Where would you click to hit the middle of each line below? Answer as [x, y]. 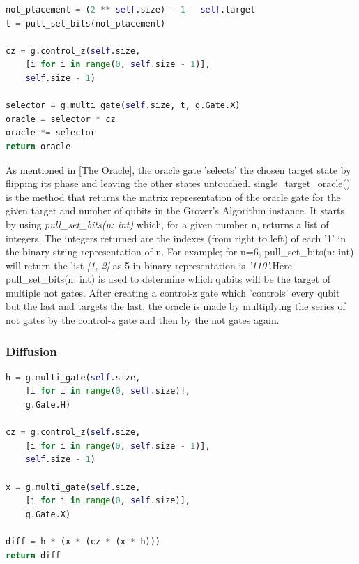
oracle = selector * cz [61, 119]
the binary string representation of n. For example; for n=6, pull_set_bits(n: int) [180, 252]
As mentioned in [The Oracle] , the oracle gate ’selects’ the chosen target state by [178, 169]
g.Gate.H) [48, 405]
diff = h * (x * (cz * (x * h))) [83, 542]
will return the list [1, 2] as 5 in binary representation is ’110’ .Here [149, 265]
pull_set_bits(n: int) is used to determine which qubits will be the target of [168, 279]
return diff [33, 555]
